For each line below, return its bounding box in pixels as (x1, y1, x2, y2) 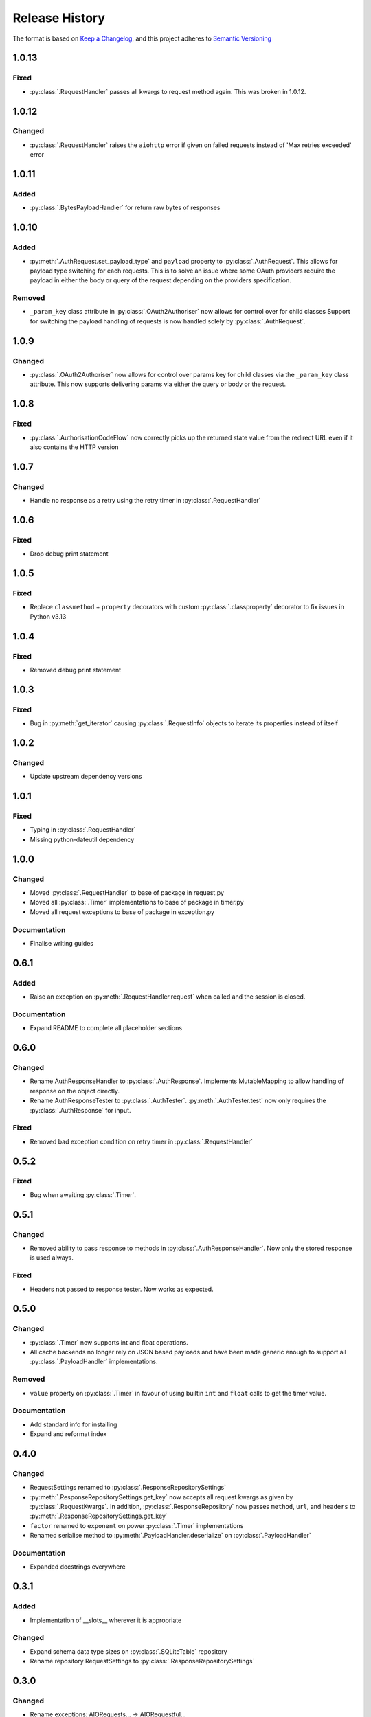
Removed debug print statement (30, 666, 122, 674)
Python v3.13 (30, 612, 67, 621)
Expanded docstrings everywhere (30, 1562, 126, 1571)
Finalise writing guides (30, 939, 94, 947)
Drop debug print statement (30, 549, 109, 558)
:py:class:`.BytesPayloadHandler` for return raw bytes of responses (30, 203, 221, 212)
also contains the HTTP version (30, 443, 119, 451)
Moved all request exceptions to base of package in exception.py (30, 907, 215, 916)
